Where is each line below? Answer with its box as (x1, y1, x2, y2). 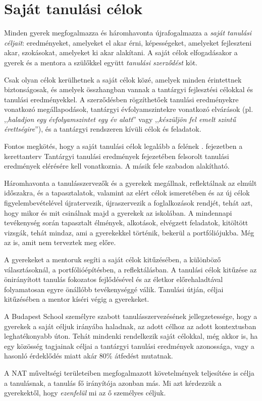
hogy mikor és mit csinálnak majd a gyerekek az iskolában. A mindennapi (4, 207, 232, 218)
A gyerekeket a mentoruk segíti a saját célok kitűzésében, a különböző (4, 254, 221, 264)
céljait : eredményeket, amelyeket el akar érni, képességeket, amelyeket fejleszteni (4, 37, 252, 48)
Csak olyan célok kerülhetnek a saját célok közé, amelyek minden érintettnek (4, 74, 242, 85)
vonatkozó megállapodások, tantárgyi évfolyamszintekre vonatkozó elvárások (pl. (4, 104, 253, 114)
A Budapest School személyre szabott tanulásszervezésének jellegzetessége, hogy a (4, 310, 257, 321)
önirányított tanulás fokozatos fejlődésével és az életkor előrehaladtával (4, 274, 223, 285)
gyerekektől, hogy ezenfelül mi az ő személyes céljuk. (4, 387, 166, 398)
